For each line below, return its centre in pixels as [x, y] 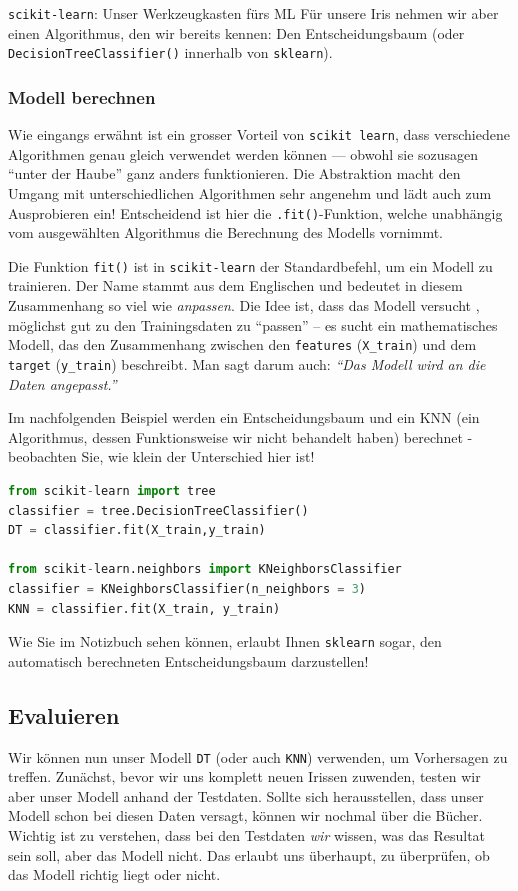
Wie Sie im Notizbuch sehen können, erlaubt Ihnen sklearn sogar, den [225, 641]
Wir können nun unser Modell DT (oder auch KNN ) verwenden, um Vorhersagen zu [258, 756]
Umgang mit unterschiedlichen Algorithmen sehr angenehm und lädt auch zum [250, 192]
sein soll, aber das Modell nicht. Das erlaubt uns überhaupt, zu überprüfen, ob [249, 854]
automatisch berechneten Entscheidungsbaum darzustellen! [188, 660]
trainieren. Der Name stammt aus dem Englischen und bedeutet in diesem [235, 285]
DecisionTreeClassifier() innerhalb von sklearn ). [170, 52]
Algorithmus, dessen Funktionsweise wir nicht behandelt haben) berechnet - [240, 436]
